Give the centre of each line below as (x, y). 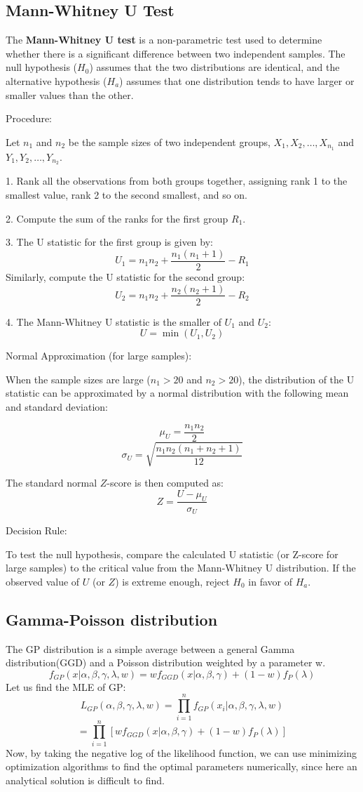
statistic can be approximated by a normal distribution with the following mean (177, 393)
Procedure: (29, 118)
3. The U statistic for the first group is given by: (109, 242)
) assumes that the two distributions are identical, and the (214, 67)
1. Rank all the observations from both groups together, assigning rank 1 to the (177, 181)
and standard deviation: (57, 406)
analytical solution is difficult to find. (85, 780)
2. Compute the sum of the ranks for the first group (117, 218)
